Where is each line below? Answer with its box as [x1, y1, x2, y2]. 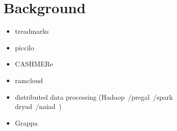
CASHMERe [15, 59, 53, 69]
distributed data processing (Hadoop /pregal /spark [15, 91, 173, 102]
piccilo [15, 42, 34, 52]
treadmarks [15, 26, 49, 36]
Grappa [15, 117, 38, 128]
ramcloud [15, 75, 43, 85]
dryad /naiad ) [15, 101, 62, 111]
